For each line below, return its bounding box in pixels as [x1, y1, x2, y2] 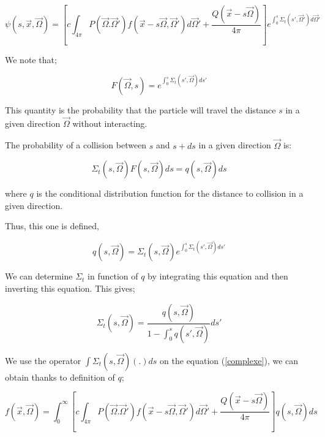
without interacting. [72, 116, 148, 129]
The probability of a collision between [5, 139, 147, 151]
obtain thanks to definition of [5, 370, 115, 383]
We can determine [5, 270, 73, 283]
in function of [88, 270, 138, 283]
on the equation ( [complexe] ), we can [160, 354, 299, 367]
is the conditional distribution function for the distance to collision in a [36, 187, 304, 200]
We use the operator [5, 354, 81, 367]
